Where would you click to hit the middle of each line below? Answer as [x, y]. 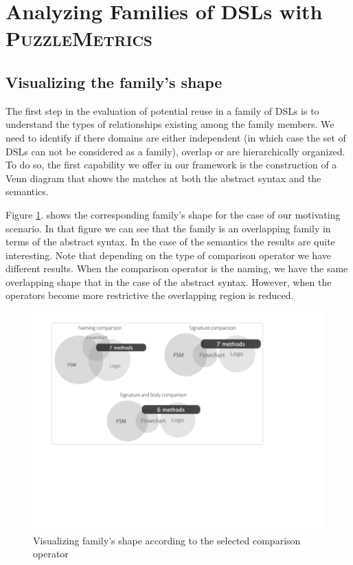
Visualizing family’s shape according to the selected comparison [167, 540]
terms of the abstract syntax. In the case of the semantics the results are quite [170, 242]
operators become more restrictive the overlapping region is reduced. [150, 295]
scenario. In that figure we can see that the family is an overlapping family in [168, 228]
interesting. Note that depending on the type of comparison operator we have [168, 255]
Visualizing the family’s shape [114, 81]
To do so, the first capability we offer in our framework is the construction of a [171, 165]
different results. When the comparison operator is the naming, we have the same [177, 268]
